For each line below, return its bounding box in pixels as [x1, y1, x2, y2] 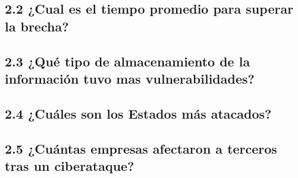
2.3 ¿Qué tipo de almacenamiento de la [5, 52, 250, 70]
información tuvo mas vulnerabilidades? [5, 69, 255, 87]
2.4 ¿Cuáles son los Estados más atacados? [5, 104, 272, 122]
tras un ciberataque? [5, 156, 134, 174]
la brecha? [5, 17, 69, 35]
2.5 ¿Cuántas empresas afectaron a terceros [5, 139, 277, 157]
